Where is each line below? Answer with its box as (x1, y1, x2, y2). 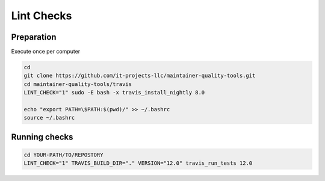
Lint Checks (11, 9, 72, 22)
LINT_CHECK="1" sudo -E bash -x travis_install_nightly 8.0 (23, 89, 205, 96)
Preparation (11, 32, 57, 42)
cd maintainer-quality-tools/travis (23, 81, 132, 87)
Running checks (11, 132, 73, 142)
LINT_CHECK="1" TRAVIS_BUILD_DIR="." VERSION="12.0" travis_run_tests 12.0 (23, 160, 253, 167)
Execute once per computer (11, 48, 81, 55)
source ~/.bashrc (23, 114, 75, 121)
